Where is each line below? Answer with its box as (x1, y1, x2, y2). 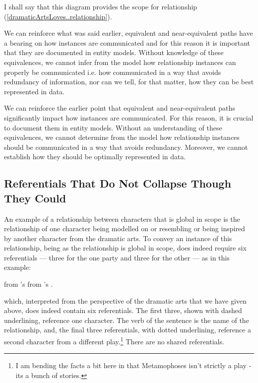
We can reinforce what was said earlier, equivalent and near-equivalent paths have (4, 28, 253, 38)
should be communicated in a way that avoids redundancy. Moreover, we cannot (4, 141, 248, 152)
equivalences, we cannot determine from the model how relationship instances (4, 132, 240, 142)
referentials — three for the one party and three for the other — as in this (4, 252, 230, 262)
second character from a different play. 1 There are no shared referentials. (4, 335, 224, 346)
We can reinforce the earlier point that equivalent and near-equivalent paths (4, 103, 235, 113)
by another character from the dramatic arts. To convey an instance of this (4, 233, 232, 243)
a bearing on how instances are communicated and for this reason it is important (4, 37, 251, 48)
